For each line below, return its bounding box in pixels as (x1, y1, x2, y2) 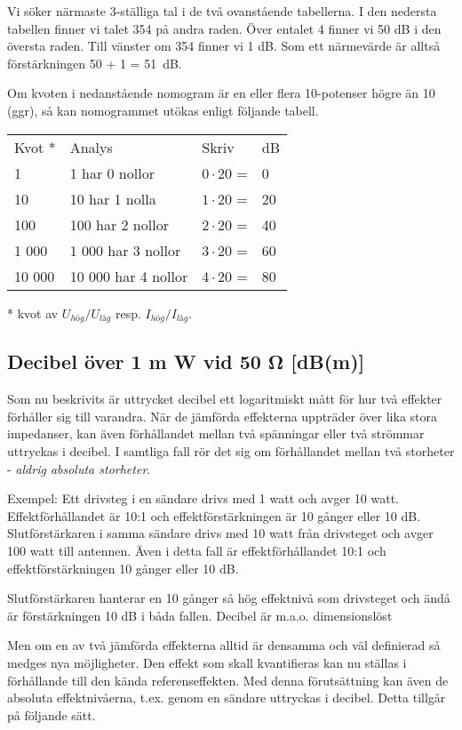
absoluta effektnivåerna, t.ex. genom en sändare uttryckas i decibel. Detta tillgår (7, 688, 446, 707)
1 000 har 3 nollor (69, 239, 181, 261)
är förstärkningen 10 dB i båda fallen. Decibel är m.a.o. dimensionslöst (7, 606, 393, 624)
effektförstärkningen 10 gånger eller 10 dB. (7, 558, 239, 577)
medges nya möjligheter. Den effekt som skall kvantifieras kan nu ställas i (7, 653, 407, 671)
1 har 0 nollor (69, 162, 155, 183)
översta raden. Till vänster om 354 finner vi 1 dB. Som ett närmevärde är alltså (7, 36, 441, 55)
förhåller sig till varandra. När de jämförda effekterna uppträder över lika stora (7, 406, 438, 425)
